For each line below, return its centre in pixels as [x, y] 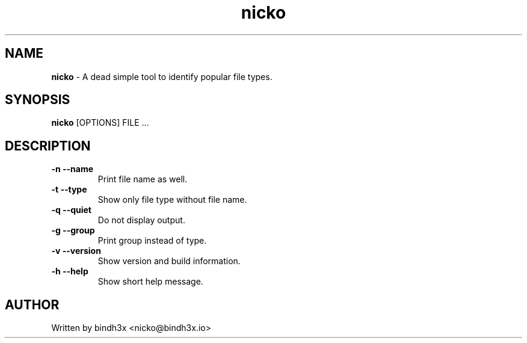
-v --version [76, 251]
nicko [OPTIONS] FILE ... [100, 123]
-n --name [72, 169]
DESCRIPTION [48, 146]
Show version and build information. [169, 261]
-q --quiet [71, 210]
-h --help [70, 271]
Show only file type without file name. [172, 200]
